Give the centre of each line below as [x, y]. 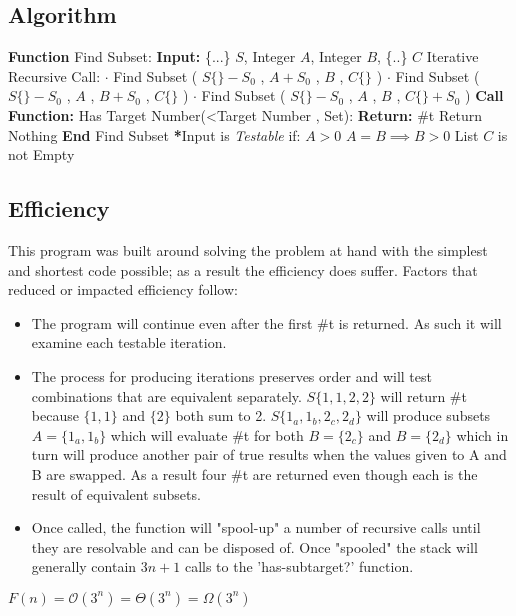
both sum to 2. [221, 415]
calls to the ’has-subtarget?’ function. [299, 566]
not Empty [41, 154]
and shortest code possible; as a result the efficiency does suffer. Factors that [243, 269]
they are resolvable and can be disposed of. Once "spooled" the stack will [254, 546]
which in [482, 434]
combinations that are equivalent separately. [166, 395]
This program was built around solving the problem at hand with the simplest [248, 249]
